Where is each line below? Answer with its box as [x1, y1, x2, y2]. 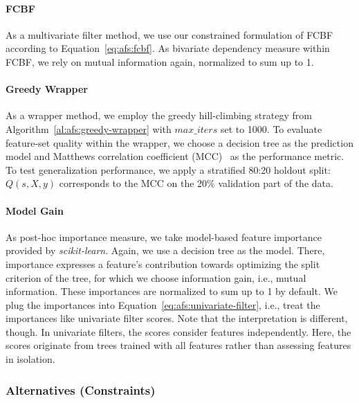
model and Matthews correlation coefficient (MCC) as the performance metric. [6, 149, 344, 163]
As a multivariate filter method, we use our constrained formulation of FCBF [6, 27, 333, 42]
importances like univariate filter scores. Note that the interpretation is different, [6, 311, 348, 325]
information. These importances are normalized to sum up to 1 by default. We [6, 284, 338, 298]
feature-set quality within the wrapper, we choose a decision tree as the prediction [6, 135, 353, 150]
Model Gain [6, 203, 64, 217]
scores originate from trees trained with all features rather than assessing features [6, 338, 351, 352]
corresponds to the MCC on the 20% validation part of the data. [59, 176, 333, 190]
